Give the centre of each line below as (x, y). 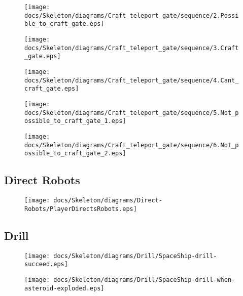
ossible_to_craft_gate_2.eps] (75, 154)
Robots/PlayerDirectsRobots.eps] (81, 209)
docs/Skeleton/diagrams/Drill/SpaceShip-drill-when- (144, 280)
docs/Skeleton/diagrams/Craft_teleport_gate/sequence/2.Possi (132, 15)
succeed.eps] (46, 264)
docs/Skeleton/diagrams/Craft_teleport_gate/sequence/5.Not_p (132, 113)
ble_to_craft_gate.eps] (64, 24)
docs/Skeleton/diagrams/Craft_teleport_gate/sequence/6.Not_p (132, 145)
